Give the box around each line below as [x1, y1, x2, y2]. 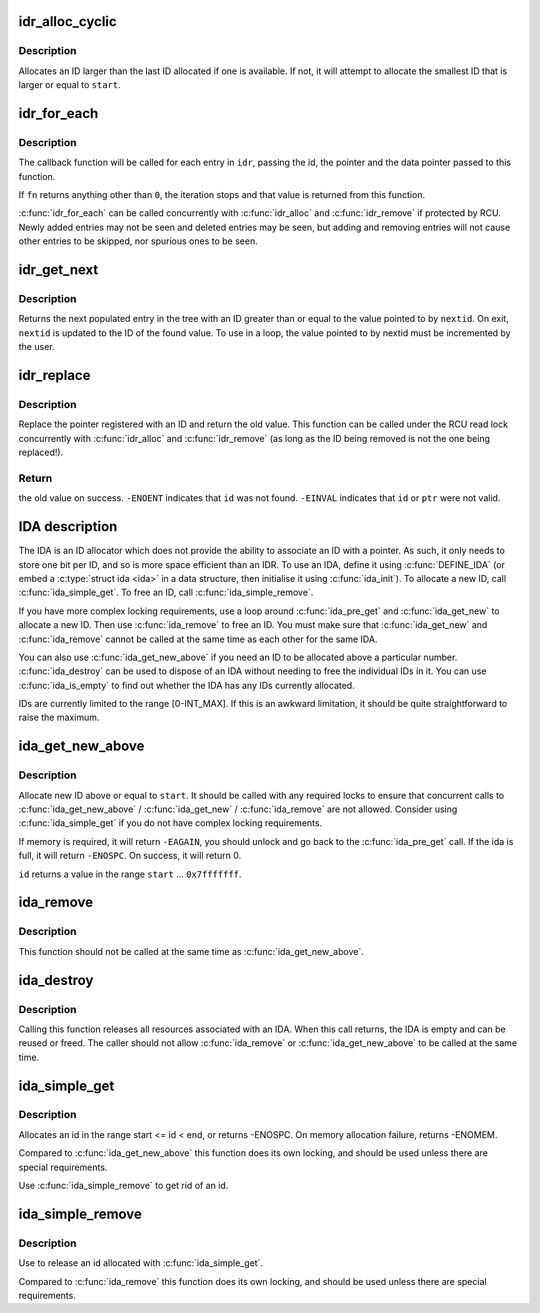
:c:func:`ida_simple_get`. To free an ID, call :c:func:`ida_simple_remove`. [18, 586, 314, 599]
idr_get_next [18, 261, 99, 279]
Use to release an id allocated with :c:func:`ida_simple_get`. [18, 1257, 264, 1269]
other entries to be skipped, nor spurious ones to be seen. [18, 235, 259, 247]
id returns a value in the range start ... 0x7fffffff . [18, 868, 242, 880]
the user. [18, 341, 55, 353]
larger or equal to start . [18, 79, 122, 91]
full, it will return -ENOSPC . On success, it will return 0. [18, 850, 242, 862]
